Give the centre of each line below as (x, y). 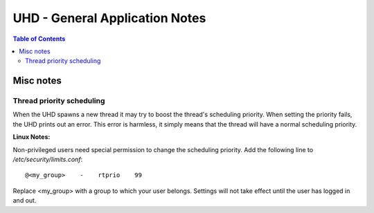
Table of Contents (39, 39)
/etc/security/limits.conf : (48, 160)
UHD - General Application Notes (109, 18)
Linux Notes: (32, 137)
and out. (25, 201)
